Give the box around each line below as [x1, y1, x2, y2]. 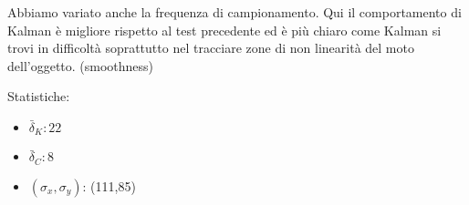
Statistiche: [7, 87, 70, 106]
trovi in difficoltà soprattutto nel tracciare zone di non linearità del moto [7, 38, 414, 57]
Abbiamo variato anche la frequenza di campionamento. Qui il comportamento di [7, 3, 462, 21]
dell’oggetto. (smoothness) [7, 56, 154, 75]
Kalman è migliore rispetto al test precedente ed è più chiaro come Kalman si [7, 20, 442, 39]
